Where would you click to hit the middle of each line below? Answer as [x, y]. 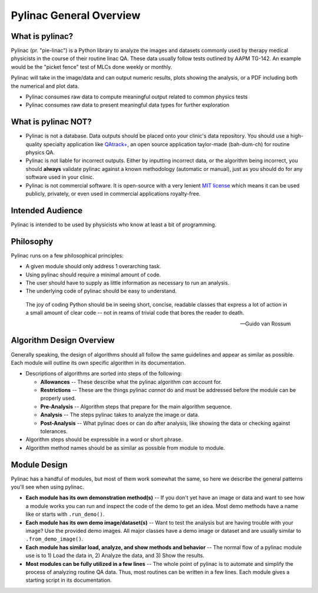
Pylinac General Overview [76, 15]
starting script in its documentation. [69, 580]
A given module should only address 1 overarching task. [93, 266]
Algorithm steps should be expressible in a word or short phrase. [104, 440]
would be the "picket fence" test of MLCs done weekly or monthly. [92, 67]
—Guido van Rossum [265, 324]
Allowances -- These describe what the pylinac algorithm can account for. [131, 382]
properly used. [58, 398]
